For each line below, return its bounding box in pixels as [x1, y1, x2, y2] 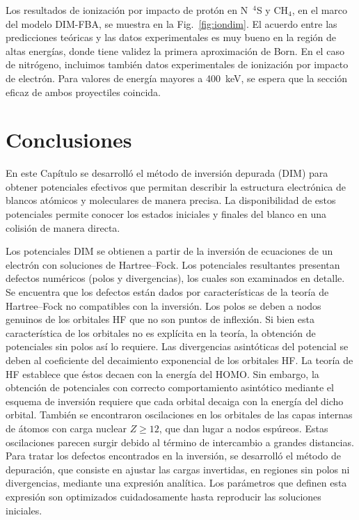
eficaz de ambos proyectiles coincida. [6, 84, 161, 99]
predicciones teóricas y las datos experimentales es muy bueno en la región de [6, 30, 337, 45]
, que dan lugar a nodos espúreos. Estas [159, 420, 328, 435]
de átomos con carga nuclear [6, 420, 127, 435]
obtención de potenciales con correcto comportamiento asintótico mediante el [6, 380, 334, 395]
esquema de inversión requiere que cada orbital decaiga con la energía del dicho [6, 393, 344, 408]
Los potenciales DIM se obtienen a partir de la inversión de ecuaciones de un [6, 244, 333, 258]
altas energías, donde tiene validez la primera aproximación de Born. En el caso [6, 43, 344, 58]
